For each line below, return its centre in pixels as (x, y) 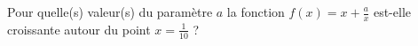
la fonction (256, 11)
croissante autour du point (79, 29)
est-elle (392, 11)
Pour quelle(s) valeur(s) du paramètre (110, 11)
